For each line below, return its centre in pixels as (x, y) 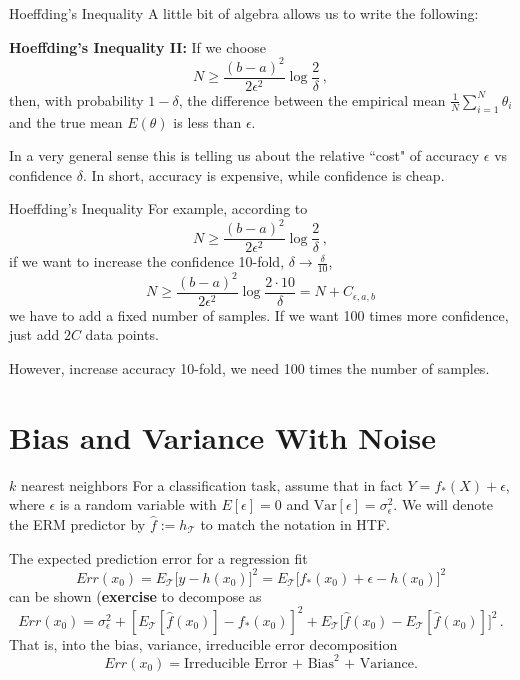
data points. (122, 334)
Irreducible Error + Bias (258, 663)
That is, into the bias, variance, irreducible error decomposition (203, 643)
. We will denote (443, 504)
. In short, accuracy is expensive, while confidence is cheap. (263, 174)
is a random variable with (138, 504)
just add (34, 334)
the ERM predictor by (77, 523)
